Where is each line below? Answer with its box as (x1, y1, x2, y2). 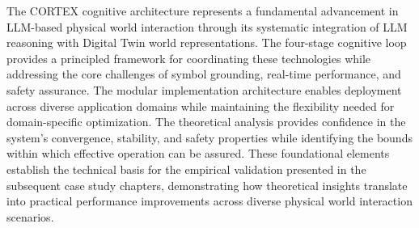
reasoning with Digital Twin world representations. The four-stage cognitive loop (6, 34, 407, 51)
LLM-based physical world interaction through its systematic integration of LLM (6, 18, 408, 35)
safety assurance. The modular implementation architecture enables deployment (6, 81, 402, 98)
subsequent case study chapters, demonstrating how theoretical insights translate (6, 176, 408, 193)
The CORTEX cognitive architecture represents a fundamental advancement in (6, 2, 399, 19)
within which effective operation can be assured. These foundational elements (6, 145, 390, 162)
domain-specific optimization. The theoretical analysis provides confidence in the (6, 113, 406, 130)
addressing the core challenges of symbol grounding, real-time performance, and (6, 65, 401, 82)
